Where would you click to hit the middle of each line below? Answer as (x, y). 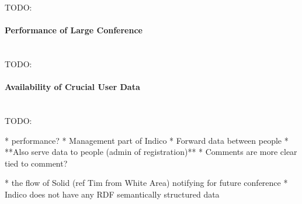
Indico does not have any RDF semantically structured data (112, 194)
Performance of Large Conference (74, 30)
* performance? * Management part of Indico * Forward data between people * (147, 140)
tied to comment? (36, 163)
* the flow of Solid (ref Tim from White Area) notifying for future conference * (146, 183)
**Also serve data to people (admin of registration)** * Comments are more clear (151, 152)
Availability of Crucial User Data (72, 87)
